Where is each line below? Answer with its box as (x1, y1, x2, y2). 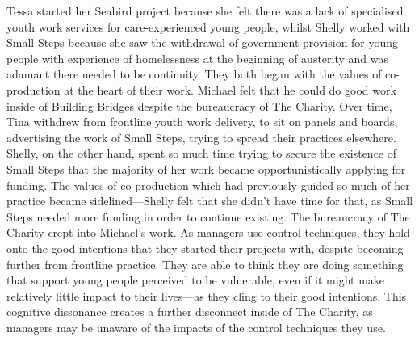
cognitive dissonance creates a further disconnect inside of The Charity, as (6, 303, 373, 320)
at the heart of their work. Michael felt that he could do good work (64, 81, 396, 98)
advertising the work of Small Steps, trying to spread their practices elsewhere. (6, 128, 396, 145)
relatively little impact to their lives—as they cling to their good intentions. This (6, 287, 407, 304)
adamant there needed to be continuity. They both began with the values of (6, 65, 382, 82)
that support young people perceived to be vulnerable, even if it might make (6, 272, 385, 288)
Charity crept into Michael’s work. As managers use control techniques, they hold (6, 224, 410, 241)
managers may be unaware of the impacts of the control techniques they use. (6, 318, 386, 335)
